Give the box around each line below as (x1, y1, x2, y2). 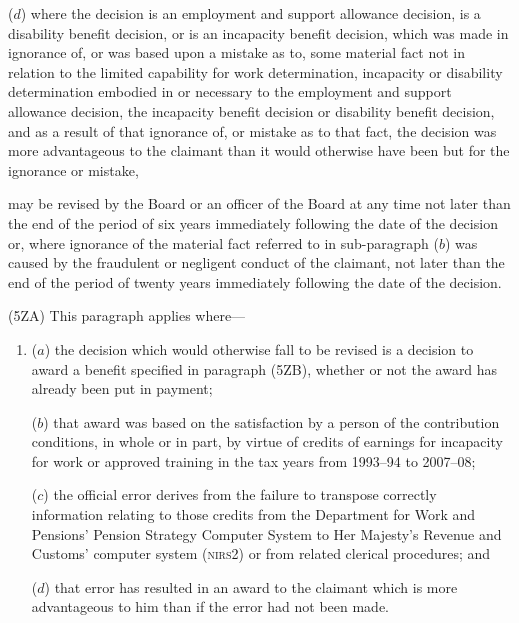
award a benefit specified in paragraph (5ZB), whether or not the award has (31, 358, 498, 379)
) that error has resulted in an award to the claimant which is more (44, 576, 458, 597)
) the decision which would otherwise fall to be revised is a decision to (44, 338, 474, 359)
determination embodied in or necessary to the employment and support (8, 81, 452, 102)
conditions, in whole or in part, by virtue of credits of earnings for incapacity (31, 431, 503, 452)
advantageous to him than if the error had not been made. (31, 596, 390, 617)
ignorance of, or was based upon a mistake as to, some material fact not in (8, 42, 466, 63)
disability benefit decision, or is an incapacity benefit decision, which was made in (8, 22, 509, 43)
